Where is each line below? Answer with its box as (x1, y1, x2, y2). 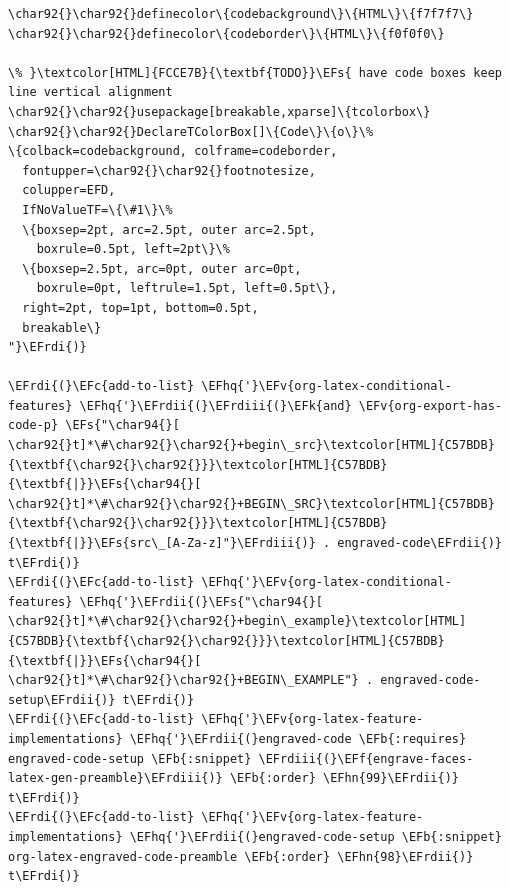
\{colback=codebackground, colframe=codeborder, (8, 144, 338, 159)
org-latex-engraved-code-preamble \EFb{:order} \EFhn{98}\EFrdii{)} (8, 849, 474, 864)
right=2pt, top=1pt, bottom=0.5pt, (22, 300, 259, 315)
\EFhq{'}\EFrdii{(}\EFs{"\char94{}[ (79, 594, 323, 609)
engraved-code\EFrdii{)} (337, 536, 502, 551)
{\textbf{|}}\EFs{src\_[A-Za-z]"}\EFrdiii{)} (8, 536, 316, 551)
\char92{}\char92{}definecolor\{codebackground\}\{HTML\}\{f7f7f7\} (8, 7, 474, 21)
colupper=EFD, (22, 183, 116, 198)
